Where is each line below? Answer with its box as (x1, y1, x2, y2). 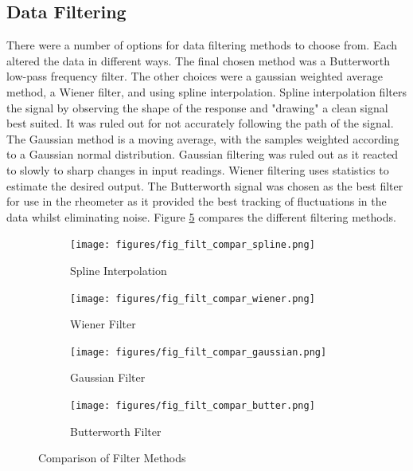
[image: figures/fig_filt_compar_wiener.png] (70, 292, 315, 304)
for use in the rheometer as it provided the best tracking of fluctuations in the (6, 193, 387, 210)
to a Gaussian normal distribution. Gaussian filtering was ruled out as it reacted (6, 146, 399, 163)
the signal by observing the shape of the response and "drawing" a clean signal (6, 99, 388, 116)
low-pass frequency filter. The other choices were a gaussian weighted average (6, 68, 384, 84)
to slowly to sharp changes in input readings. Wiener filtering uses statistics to (6, 161, 389, 178)
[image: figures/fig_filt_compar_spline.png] (70, 239, 315, 251)
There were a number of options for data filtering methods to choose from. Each (6, 37, 398, 53)
